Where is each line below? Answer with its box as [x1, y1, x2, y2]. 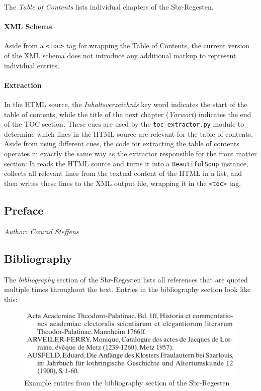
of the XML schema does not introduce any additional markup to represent [4, 50, 236, 61]
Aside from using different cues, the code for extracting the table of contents [4, 138, 239, 149]
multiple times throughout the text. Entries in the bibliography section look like [4, 284, 251, 295]
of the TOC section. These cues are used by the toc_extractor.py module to [4, 119, 244, 129]
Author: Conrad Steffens [4, 226, 79, 236]
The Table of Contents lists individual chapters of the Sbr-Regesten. [4, 2, 214, 12]
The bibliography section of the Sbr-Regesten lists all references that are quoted [4, 274, 248, 284]
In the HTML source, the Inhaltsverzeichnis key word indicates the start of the [4, 99, 247, 110]
